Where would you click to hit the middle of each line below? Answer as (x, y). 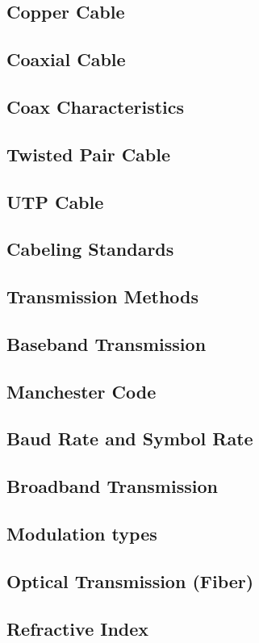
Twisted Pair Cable (89, 154)
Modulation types (82, 533)
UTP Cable (55, 201)
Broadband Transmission (112, 486)
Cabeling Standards (90, 249)
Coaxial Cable (66, 59)
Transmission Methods (103, 296)
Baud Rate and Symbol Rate (130, 438)
